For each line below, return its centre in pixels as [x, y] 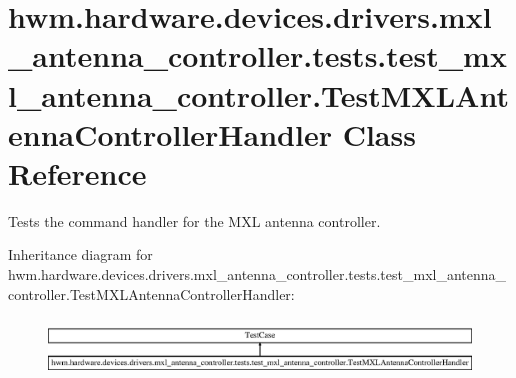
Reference [77, 172]
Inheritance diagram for [80, 254]
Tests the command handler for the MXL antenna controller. [194, 220]
